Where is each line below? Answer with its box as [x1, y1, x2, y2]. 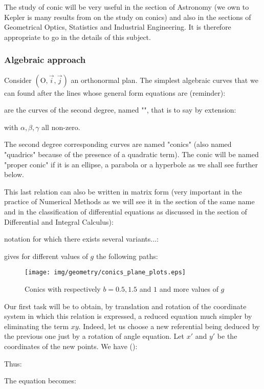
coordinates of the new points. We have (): [4, 340, 138, 351]
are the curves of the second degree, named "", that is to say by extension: [4, 104, 236, 115]
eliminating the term [4, 320, 69, 331]
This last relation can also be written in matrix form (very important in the [4, 186, 242, 197]
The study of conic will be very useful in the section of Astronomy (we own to [4, 2, 249, 12]
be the [217, 331, 237, 341]
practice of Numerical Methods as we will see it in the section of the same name [4, 196, 255, 207]
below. [4, 169, 24, 180]
